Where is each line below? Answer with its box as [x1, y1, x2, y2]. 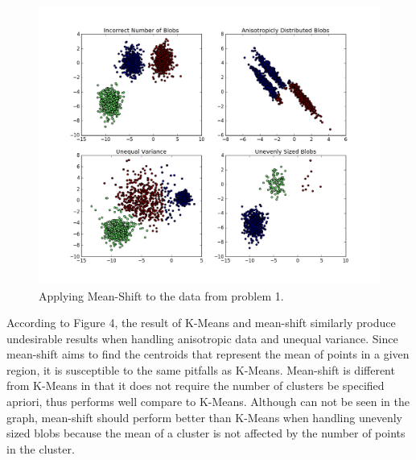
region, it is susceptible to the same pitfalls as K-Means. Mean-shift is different [6, 361, 395, 378]
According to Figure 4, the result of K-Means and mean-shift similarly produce [6, 314, 396, 331]
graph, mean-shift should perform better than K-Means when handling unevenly [6, 408, 403, 425]
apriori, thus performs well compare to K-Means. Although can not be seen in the [6, 393, 410, 410]
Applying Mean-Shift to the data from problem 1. [39, 287, 284, 304]
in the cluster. [6, 440, 75, 457]
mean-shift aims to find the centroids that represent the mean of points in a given [6, 346, 410, 363]
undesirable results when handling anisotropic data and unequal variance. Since [6, 329, 398, 346]
